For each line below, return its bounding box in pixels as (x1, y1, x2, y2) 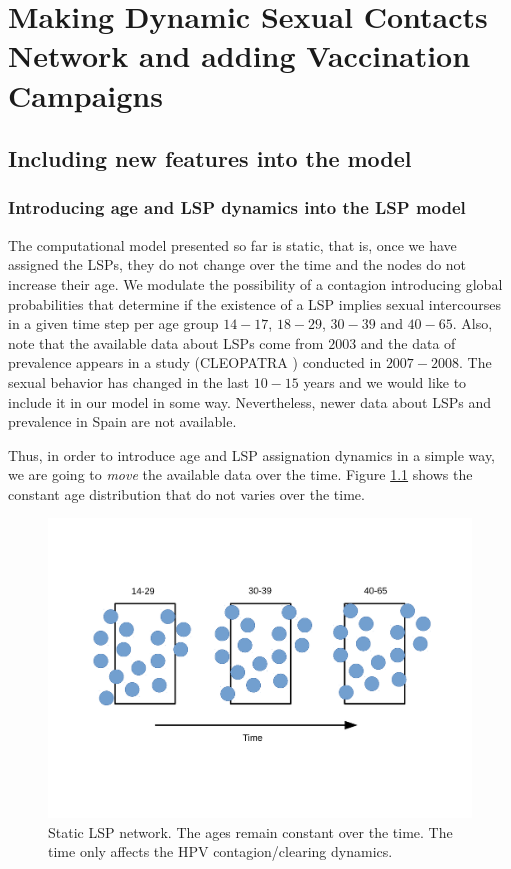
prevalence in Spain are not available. (8, 411, 237, 432)
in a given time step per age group (8, 313, 219, 334)
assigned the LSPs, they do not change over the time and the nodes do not (8, 254, 467, 275)
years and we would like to (303, 371, 467, 392)
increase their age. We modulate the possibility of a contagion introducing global (8, 273, 503, 294)
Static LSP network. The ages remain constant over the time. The (48, 821, 453, 842)
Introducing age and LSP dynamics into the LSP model (8, 195, 466, 220)
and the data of (360, 332, 456, 353)
